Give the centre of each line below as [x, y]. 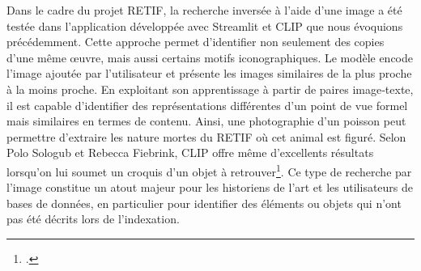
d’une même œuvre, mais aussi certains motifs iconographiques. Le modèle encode [210, 57]
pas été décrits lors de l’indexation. [93, 219]
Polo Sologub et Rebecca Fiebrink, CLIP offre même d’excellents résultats [190, 152]
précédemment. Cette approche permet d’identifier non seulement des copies [196, 42]
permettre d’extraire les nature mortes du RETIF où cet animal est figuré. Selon [206, 136]
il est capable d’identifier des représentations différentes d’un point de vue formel [207, 105]
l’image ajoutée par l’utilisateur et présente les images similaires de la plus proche [209, 73]
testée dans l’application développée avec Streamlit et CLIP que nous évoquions [205, 25]
